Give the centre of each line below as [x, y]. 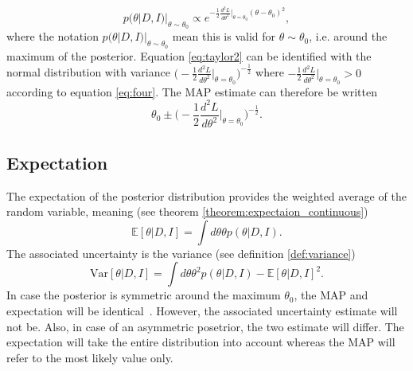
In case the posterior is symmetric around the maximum [144, 295]
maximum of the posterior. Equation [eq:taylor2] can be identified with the [189, 55]
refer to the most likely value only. [90, 357]
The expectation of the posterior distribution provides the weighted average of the [206, 195]
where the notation [53, 36]
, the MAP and [331, 295]
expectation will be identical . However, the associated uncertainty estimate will [202, 310]
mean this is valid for [224, 36]
